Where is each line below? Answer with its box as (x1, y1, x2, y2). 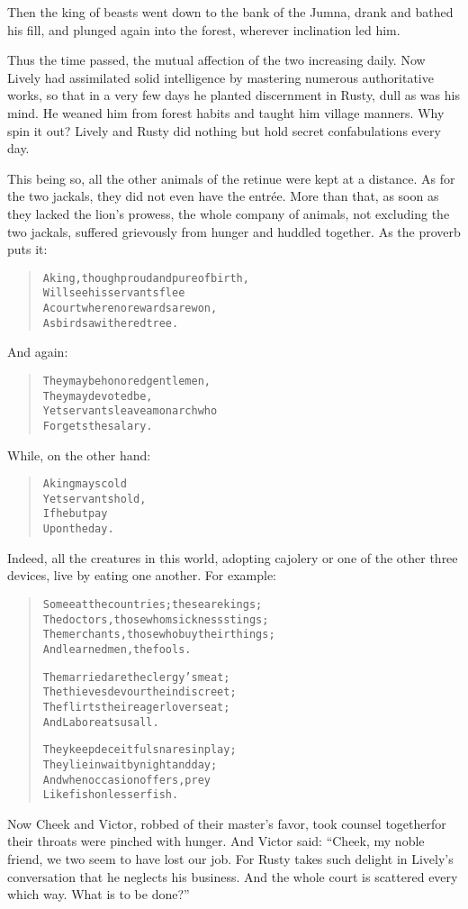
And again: (7, 342, 68, 361)
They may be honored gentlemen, (42, 374, 211, 387)
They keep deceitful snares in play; (42, 743, 237, 757)
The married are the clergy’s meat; (42, 670, 230, 684)
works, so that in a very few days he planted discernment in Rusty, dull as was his (7, 86, 460, 105)
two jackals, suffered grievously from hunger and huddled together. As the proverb (7, 222, 461, 241)
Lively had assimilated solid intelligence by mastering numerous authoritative (7, 68, 434, 86)
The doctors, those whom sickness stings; (42, 613, 269, 626)
